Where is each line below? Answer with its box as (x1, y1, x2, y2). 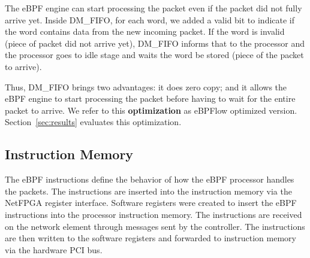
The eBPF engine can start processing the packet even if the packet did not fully (5, 2, 302, 14)
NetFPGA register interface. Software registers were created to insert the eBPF (5, 196, 297, 209)
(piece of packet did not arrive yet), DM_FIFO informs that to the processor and (5, 37, 305, 49)
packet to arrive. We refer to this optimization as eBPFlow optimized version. (5, 104, 297, 116)
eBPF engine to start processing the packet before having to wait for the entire (5, 92, 296, 105)
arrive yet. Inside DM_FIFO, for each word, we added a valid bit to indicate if (5, 13, 295, 26)
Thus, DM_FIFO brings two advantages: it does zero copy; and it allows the (5, 80, 287, 93)
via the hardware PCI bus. (5, 243, 103, 256)
